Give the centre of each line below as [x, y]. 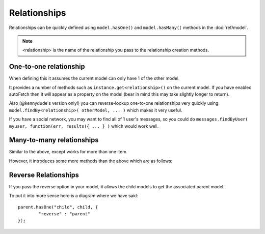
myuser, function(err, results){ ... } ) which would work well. [84, 126]
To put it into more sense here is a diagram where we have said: [74, 196]
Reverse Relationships [44, 175]
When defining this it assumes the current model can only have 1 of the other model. [94, 78]
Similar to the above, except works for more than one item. [68, 152]
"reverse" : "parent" [65, 214]
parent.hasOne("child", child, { [58, 207]
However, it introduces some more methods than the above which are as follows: [91, 161]
